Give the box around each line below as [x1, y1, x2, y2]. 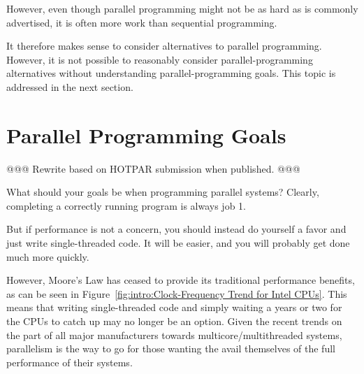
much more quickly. [6, 249, 89, 264]
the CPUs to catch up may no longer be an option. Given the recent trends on [6, 314, 342, 329]
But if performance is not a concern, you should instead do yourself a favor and [6, 222, 347, 236]
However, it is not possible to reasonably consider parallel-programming [6, 52, 313, 66]
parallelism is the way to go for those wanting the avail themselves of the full [6, 341, 335, 356]
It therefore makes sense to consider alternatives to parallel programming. [6, 38, 322, 53]
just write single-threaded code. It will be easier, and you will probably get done [6, 236, 350, 250]
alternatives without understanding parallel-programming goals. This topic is [6, 66, 336, 80]
